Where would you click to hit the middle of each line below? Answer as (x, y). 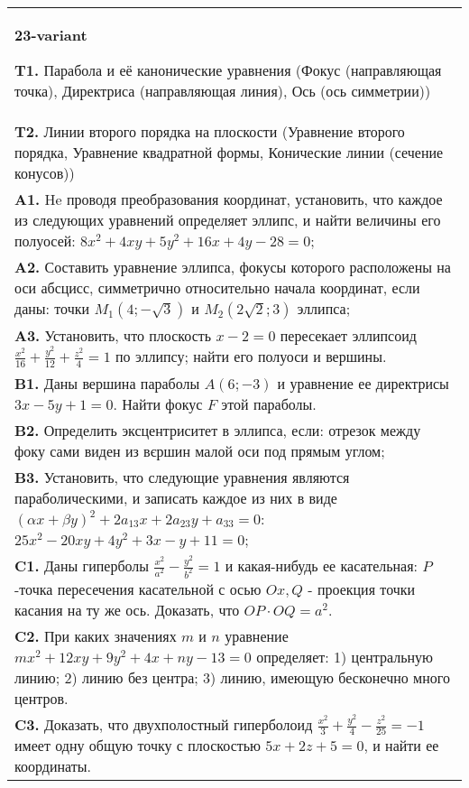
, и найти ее (401, 746)
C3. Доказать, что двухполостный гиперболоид (164, 724)
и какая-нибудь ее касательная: (321, 565)
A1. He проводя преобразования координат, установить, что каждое (229, 199)
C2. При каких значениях (96, 635)
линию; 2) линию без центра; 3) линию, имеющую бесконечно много (232, 677)
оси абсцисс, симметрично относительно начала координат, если (217, 287)
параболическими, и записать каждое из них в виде (176, 497)
